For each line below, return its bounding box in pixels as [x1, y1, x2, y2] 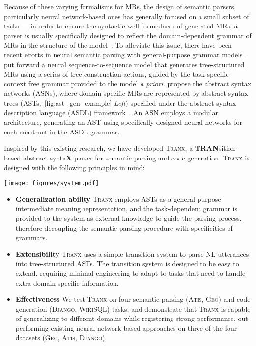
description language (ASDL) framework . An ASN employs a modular [4, 107, 218, 117]
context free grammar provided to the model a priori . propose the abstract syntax [4, 78, 252, 88]
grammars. [15, 232, 48, 242]
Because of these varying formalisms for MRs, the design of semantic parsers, [4, 1, 236, 11]
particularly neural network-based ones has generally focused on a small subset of [4, 11, 249, 21]
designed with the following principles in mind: [4, 162, 145, 172]
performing [15, 322, 49, 333]
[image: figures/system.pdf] [4, 180, 99, 187]
